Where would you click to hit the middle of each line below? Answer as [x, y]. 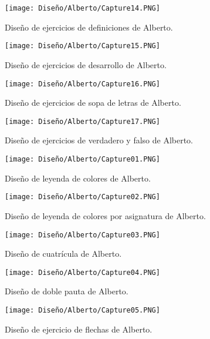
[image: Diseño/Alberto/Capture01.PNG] [82, 159]
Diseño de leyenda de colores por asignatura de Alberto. [105, 215]
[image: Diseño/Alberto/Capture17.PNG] [82, 121]
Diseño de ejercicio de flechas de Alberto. [79, 329]
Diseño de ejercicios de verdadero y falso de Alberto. [99, 140]
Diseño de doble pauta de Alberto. [67, 291]
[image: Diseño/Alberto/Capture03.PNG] [82, 235]
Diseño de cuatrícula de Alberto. [63, 254]
